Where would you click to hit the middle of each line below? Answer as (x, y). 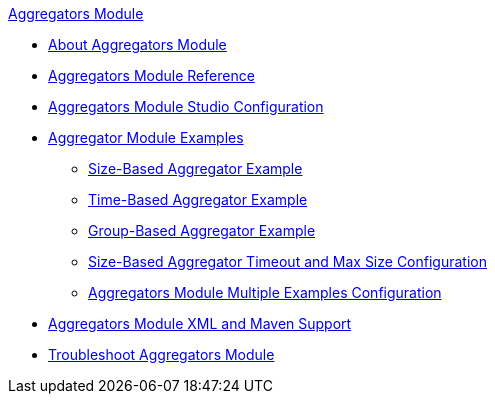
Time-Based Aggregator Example (198, 199)
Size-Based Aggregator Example (195, 168)
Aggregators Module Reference (151, 75)
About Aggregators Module (137, 44)
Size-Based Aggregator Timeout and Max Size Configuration (287, 261)
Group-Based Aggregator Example (202, 230)
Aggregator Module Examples (146, 137)
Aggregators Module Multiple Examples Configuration (265, 292)
